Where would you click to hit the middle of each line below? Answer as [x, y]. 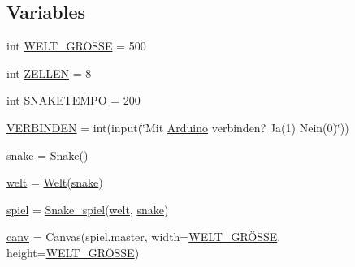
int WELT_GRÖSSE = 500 [76, 46]
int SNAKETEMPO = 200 [74, 100]
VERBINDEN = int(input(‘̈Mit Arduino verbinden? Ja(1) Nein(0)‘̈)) [178, 127]
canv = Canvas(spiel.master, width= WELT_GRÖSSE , [144, 237]
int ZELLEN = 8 [49, 73]
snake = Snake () [48, 155]
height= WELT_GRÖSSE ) [73, 252]
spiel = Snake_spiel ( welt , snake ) [88, 209]
